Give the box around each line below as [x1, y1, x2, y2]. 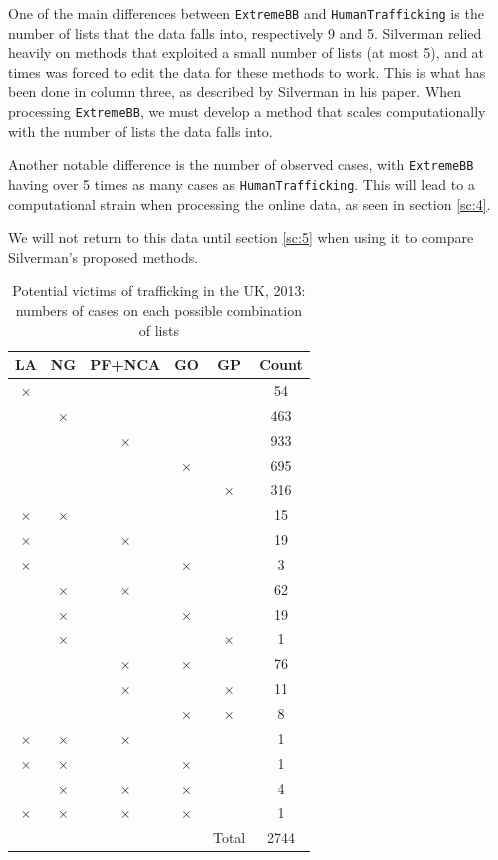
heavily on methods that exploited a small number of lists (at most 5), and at [8, 42, 485, 63]
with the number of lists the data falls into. [8, 120, 273, 141]
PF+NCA [90, 354, 161, 375]
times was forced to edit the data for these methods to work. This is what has [8, 61, 486, 82]
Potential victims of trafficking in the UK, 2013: [12, 280, 306, 301]
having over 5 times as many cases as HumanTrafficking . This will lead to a [8, 173, 475, 194]
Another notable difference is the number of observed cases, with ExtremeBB [8, 154, 474, 175]
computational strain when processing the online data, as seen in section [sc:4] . [8, 193, 491, 214]
